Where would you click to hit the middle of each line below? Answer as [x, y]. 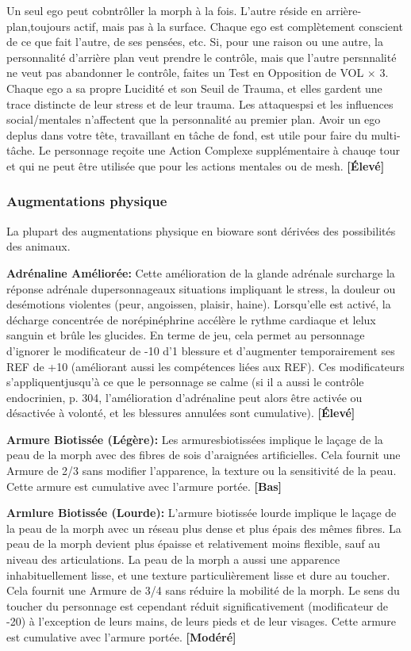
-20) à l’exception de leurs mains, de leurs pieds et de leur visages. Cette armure [201, 621]
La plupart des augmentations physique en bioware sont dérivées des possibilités [201, 230]
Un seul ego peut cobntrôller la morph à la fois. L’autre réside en [165, 10]
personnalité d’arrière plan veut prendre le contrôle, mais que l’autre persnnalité [202, 57]
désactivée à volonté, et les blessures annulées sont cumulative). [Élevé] [181, 413]
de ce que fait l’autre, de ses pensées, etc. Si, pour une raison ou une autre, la [195, 42]
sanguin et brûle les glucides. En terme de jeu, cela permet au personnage [186, 335]
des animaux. [38, 246]
